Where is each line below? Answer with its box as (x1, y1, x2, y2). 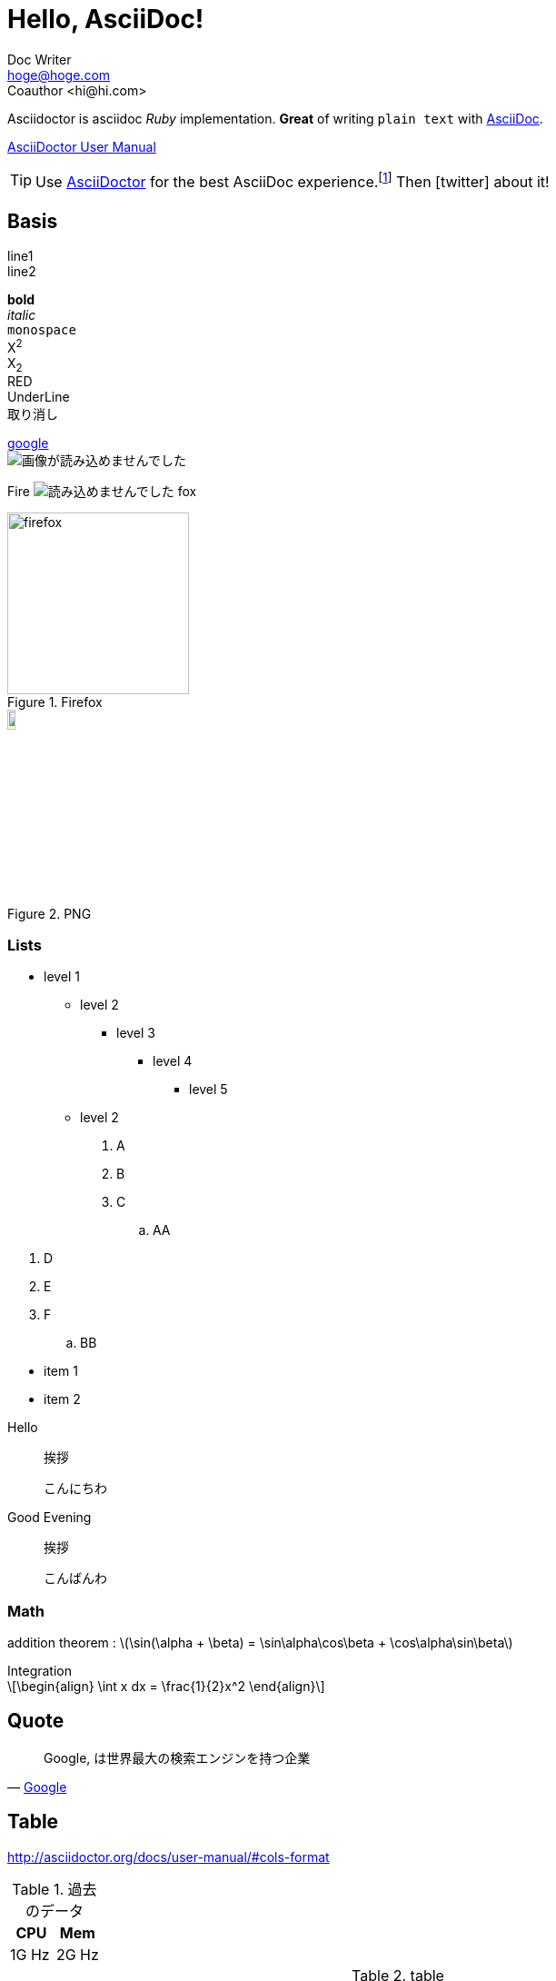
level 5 (189, 1081, 228, 1098)
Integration (7, 1663, 72, 1679)
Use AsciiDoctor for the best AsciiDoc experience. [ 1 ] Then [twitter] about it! (35, 169, 550, 192)
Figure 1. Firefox (7, 694, 103, 711)
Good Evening (7, 1509, 92, 1526)
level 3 (116, 1025, 156, 1041)
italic (7, 306, 36, 323)
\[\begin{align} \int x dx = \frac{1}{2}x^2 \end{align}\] (7, 1678, 325, 1695)
